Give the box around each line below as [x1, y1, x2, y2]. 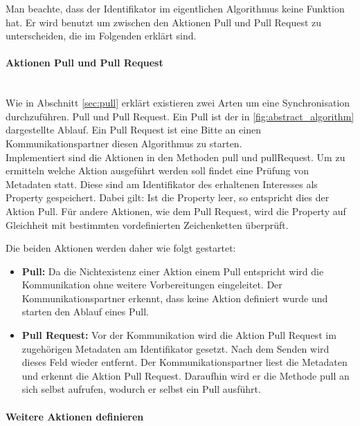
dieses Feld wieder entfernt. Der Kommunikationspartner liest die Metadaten [21, 355, 348, 369]
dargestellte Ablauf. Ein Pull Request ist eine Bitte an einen [6, 122, 261, 137]
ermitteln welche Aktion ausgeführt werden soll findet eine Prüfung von [6, 163, 309, 178]
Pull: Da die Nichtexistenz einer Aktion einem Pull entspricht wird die [21, 263, 324, 278]
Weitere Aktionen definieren [6, 409, 144, 423]
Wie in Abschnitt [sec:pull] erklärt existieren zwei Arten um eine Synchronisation [6, 95, 350, 110]
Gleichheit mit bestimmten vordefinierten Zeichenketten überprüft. [6, 217, 289, 232]
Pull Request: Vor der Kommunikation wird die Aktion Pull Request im [21, 328, 336, 342]
